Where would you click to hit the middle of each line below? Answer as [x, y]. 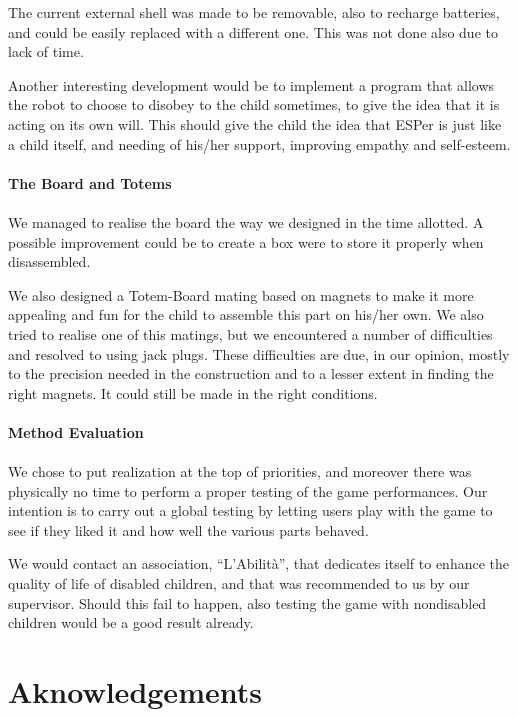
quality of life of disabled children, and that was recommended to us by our [239, 583]
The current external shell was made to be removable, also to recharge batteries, [254, 12]
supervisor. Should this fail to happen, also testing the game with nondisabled [247, 602]
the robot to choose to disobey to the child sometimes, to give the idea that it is [254, 104]
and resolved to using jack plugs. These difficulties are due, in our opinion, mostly [259, 353]
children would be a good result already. [131, 622]
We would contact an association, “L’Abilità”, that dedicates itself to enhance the [258, 563]
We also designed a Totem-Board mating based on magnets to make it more [241, 294]
